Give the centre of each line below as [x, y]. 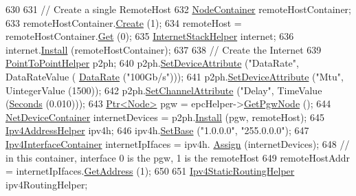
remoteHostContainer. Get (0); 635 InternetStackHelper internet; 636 [150, 36]
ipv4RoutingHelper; [47, 184]
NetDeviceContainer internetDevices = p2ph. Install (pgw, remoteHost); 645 [165, 117]
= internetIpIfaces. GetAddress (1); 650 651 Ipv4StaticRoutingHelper [150, 171]
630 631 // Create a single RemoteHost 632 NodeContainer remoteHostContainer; [178, 9]
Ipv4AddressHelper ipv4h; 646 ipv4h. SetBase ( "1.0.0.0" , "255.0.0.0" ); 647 [157, 130]
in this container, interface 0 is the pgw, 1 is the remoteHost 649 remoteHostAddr [178, 157]
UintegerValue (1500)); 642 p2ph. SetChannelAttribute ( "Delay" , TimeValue [164, 90]
